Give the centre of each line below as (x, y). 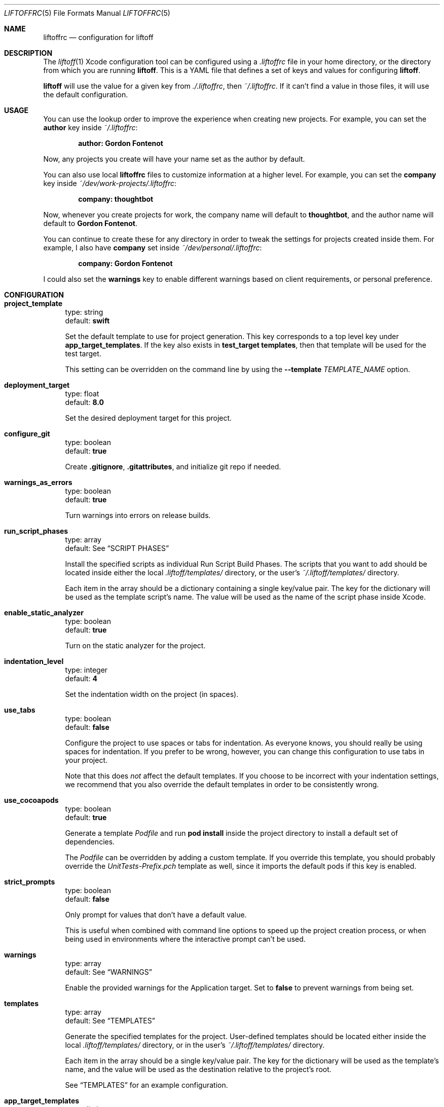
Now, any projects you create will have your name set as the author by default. (174, 159)
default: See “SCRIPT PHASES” (117, 548)
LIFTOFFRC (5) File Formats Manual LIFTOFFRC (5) (87, 13)
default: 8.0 (84, 402)
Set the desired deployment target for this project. (149, 418)
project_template (33, 303)
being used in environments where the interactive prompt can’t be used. (185, 939)
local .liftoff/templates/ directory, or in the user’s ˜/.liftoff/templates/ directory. (195, 1045)
